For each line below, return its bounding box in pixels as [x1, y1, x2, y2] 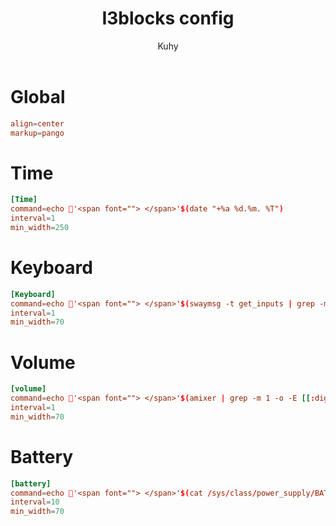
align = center [10, 118, 65, 129]
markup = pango [10, 128, 65, 138]
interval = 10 [10, 497, 60, 507]
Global [10, 85, 66, 108]
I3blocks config [101, 7, 235, 30]
